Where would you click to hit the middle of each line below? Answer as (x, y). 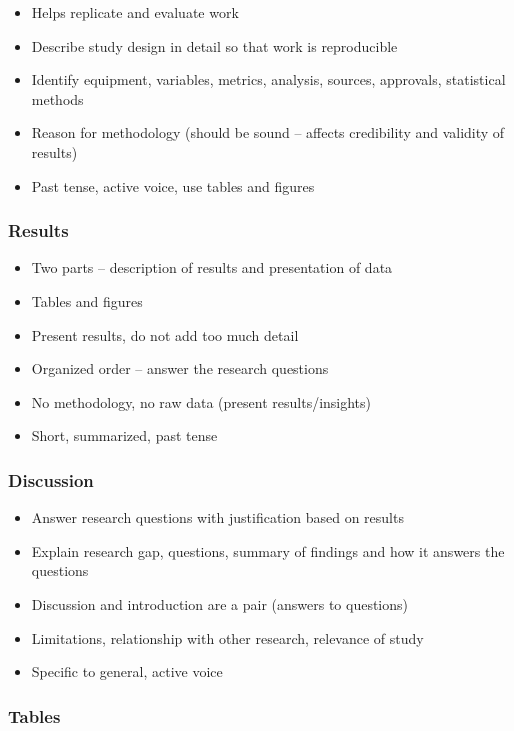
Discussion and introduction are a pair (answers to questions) (219, 603)
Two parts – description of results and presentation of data (212, 267)
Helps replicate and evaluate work (135, 12)
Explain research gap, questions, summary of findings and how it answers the (268, 550)
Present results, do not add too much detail (165, 334)
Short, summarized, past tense (124, 435)
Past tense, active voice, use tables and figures (173, 185)
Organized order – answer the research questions (180, 368)
